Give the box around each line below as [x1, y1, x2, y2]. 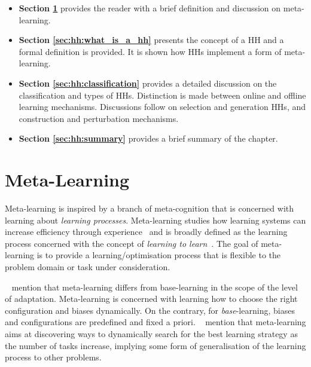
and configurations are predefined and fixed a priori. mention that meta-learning [5, 316, 306, 328]
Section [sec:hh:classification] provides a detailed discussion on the [19, 77, 277, 89]
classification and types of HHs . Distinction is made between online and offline [19, 88, 306, 101]
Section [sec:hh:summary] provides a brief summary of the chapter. [19, 132, 278, 145]
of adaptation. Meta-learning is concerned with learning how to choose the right [5, 292, 298, 305]
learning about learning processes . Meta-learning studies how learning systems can [5, 213, 306, 226]
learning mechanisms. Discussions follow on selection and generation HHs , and [19, 100, 306, 113]
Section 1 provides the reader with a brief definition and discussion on [19, 2, 281, 14]
